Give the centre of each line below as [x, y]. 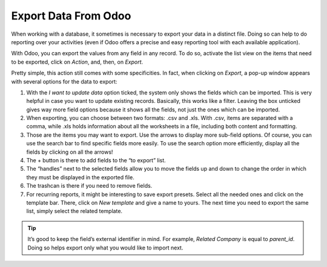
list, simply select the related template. [74, 211]
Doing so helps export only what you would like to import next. [105, 248]
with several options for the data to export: [64, 81]
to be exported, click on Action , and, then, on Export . [77, 62]
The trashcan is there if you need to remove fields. [89, 186]
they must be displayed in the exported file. [80, 177]
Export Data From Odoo [71, 16]
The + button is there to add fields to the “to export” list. [96, 160]
